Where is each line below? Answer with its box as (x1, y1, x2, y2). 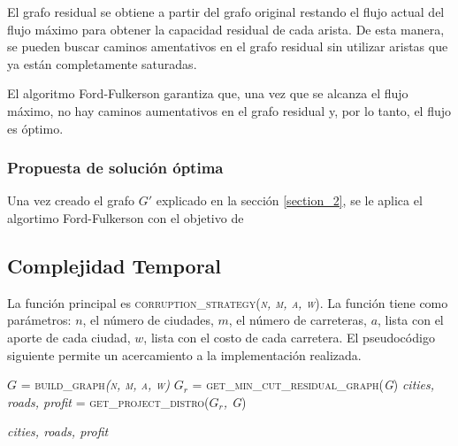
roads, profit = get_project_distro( (7, 392, 210, 411)
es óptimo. (7, 119, 64, 137)
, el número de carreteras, (228, 311, 367, 329)
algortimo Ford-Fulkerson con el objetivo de (7, 208, 244, 227)
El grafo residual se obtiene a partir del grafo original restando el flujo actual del (7, 3, 445, 20)
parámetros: (7, 311, 72, 329)
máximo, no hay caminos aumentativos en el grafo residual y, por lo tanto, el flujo (7, 101, 452, 119)
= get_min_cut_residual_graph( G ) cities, (192, 375, 435, 394)
